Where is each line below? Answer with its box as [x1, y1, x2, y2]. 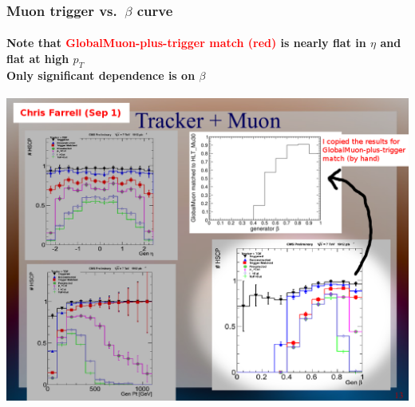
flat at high [6, 50, 69, 67]
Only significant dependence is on [6, 66, 196, 83]
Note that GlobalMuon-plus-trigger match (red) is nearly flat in [6, 34, 366, 51]
